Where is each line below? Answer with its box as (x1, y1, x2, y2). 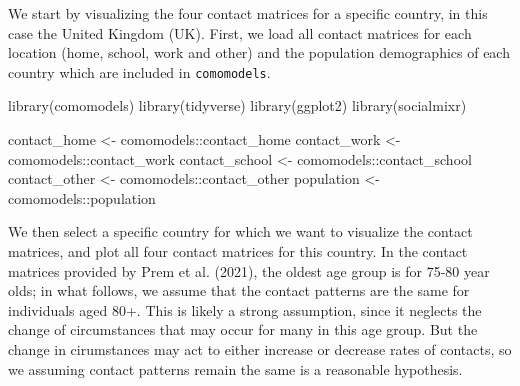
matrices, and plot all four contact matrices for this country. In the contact (8, 241, 468, 261)
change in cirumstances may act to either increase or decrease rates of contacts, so (8, 338, 512, 359)
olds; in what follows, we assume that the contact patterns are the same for (8, 280, 470, 301)
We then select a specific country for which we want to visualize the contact (8, 221, 473, 242)
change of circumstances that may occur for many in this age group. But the (8, 319, 478, 340)
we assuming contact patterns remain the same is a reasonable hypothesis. (8, 358, 463, 379)
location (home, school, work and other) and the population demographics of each (8, 42, 510, 63)
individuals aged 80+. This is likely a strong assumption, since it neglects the (8, 299, 482, 320)
